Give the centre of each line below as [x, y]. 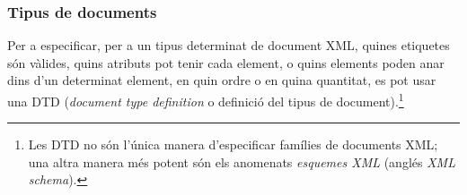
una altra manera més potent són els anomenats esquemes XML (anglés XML [242, 161]
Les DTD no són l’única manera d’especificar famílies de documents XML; [233, 144]
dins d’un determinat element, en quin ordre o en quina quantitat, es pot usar [222, 80]
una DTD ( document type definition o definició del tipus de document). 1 [206, 100]
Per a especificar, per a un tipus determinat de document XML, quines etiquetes [229, 45]
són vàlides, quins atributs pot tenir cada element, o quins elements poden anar [226, 62]
